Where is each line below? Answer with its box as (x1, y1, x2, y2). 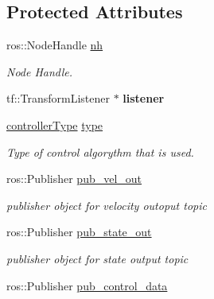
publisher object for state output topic (6, 250, 189, 266)
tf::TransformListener (6, 90, 110, 107)
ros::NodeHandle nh (6, 37, 103, 53)
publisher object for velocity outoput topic (6, 196, 207, 213)
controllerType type (6, 116, 103, 133)
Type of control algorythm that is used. (6, 143, 194, 160)
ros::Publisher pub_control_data (6, 277, 168, 293)
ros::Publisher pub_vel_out (6, 170, 142, 187)
